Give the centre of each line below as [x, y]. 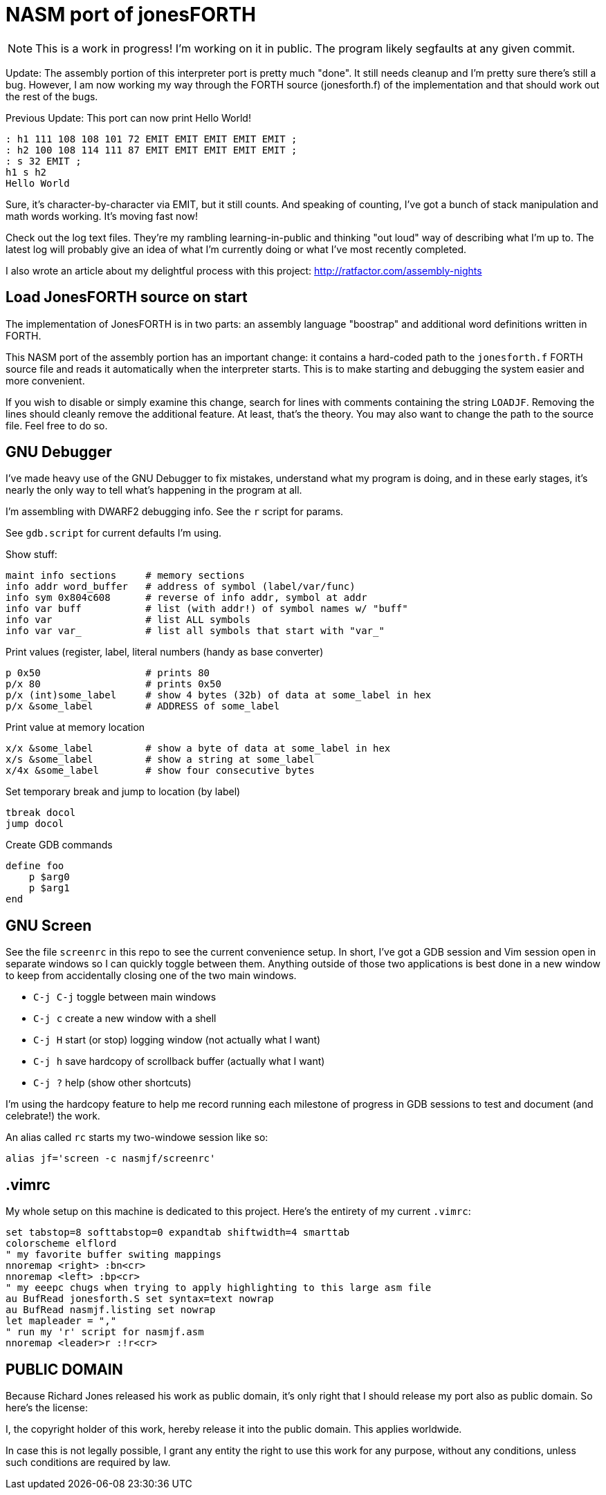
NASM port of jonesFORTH [131, 15]
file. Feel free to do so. [57, 425]
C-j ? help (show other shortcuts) [112, 1083]
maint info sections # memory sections [125, 576]
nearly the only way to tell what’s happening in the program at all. [154, 490]
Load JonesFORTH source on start [127, 297]
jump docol [35, 824]
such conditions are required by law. [88, 1462]
